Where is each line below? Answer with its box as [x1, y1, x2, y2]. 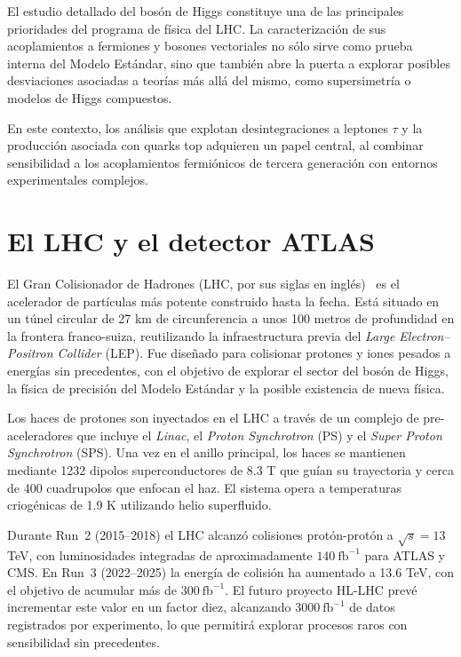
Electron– [399, 326, 450, 344]
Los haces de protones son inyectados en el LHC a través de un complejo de [7, 408, 419, 427]
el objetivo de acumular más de [7, 580, 178, 598]
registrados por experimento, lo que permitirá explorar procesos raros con [7, 614, 408, 633]
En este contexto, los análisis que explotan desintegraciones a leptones [7, 118, 388, 137]
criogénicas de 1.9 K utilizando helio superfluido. [7, 495, 272, 514]
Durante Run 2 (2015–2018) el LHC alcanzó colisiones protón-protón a [7, 525, 393, 543]
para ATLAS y [364, 545, 445, 564]
